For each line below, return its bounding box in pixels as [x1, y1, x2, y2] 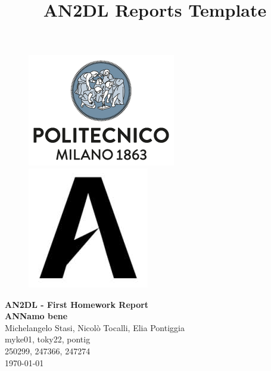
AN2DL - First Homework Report [5, 298, 149, 310]
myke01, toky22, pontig [5, 333, 91, 345]
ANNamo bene [5, 310, 68, 322]
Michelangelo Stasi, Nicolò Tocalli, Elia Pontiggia [5, 321, 185, 333]
